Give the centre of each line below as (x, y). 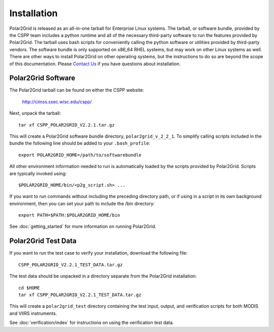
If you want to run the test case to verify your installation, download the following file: (98, 253)
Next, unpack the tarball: (35, 113)
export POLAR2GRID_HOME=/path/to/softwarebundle (80, 155)
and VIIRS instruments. (33, 313)
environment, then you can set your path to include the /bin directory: (82, 203)
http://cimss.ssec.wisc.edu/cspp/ (57, 102)
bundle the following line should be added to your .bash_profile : (80, 143)
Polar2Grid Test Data (43, 241)
